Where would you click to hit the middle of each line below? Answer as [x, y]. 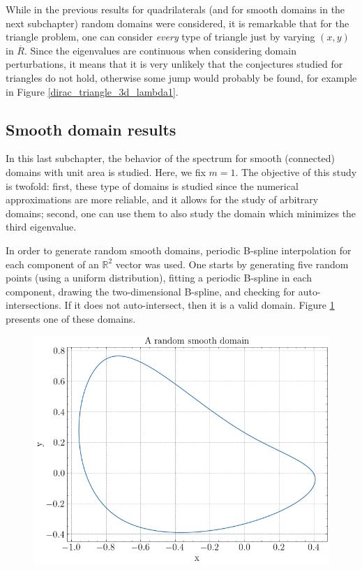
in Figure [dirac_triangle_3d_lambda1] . [92, 91]
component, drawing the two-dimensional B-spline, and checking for [150, 291]
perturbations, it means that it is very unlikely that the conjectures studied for [174, 64]
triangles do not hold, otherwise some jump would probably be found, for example [181, 77]
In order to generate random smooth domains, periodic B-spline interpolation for [179, 250]
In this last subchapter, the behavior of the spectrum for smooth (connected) [170, 158]
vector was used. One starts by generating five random [232, 264]
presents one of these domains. [71, 318]
